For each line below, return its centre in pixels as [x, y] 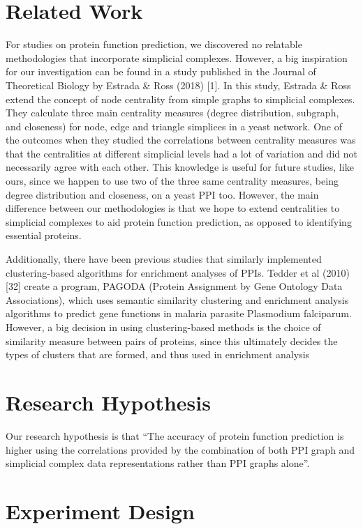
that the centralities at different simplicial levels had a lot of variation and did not [181, 153]
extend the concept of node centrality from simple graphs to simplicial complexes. [180, 99]
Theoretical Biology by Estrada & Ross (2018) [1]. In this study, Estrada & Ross [178, 85]
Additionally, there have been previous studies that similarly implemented [164, 259]
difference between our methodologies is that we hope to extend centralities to [173, 208]
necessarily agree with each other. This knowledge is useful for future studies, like [180, 167]
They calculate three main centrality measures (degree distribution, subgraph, [172, 113]
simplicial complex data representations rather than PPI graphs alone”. [158, 463]
